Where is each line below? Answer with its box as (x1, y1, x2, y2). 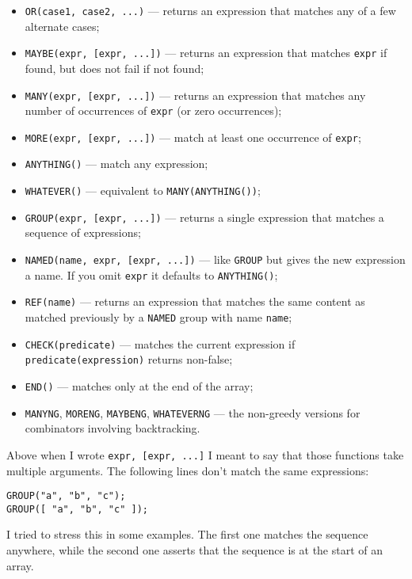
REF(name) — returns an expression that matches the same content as (25, 293, 365, 310)
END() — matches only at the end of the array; (25, 377, 254, 394)
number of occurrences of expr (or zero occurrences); (25, 102, 282, 119)
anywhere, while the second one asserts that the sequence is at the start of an (6, 542, 383, 558)
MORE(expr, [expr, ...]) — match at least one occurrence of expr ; (25, 128, 361, 145)
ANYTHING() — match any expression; (25, 155, 208, 172)
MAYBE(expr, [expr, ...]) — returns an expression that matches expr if (25, 44, 387, 61)
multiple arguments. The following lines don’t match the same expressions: (6, 462, 369, 478)
